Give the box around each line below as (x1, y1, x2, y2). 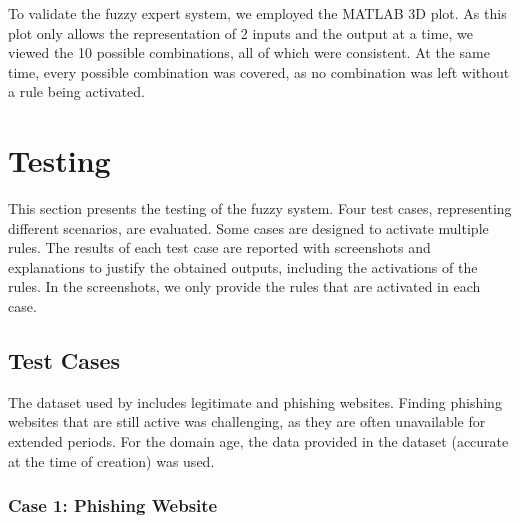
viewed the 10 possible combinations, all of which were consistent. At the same (8, 42, 490, 63)
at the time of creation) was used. (8, 450, 215, 471)
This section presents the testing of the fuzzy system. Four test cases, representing (8, 198, 512, 219)
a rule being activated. (8, 81, 145, 102)
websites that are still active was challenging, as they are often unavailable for (8, 411, 486, 432)
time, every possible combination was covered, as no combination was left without (8, 61, 510, 82)
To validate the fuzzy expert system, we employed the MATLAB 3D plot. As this (8, 3, 507, 23)
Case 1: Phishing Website (8, 493, 218, 518)
